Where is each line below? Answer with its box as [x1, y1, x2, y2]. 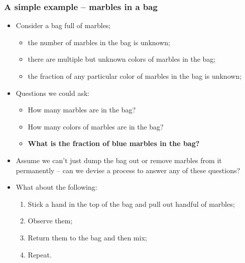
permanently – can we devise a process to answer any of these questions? [16, 165, 240, 175]
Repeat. [28, 249, 52, 259]
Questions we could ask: [16, 87, 90, 98]
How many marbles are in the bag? [28, 104, 136, 115]
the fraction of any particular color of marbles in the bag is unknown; [28, 71, 242, 81]
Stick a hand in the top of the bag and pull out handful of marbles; [28, 198, 235, 209]
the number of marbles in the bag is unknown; [28, 37, 170, 47]
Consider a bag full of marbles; [16, 20, 111, 31]
